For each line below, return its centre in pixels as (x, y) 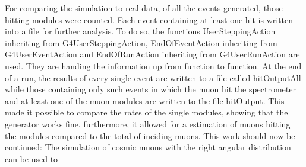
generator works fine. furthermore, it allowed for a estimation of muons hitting (148, 123)
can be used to (31, 158)
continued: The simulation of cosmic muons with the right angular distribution (148, 147)
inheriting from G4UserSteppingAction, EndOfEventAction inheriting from (141, 42)
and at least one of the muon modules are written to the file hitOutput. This (145, 100)
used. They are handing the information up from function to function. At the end (153, 65)
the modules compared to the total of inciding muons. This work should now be (150, 135)
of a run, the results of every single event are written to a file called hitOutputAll (153, 77)
